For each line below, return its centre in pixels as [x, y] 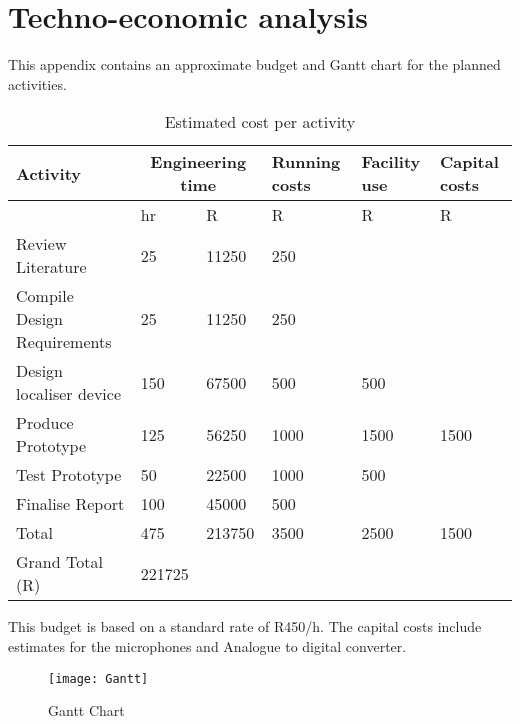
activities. [37, 83]
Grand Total [59, 562]
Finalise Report [70, 504]
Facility [391, 162]
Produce [45, 423]
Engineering [198, 162]
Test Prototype [69, 475]
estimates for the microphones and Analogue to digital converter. [207, 645]
